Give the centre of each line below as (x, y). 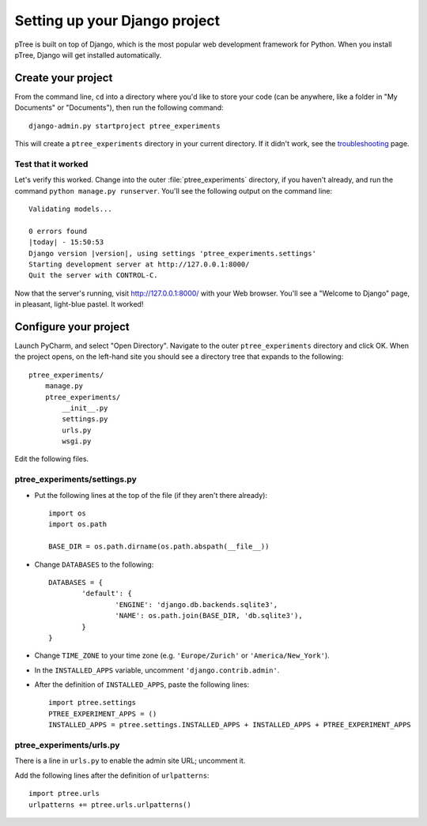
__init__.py (85, 408)
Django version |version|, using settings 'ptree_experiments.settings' (172, 253)
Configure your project (72, 327)
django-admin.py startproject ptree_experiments (125, 126)
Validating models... (70, 209)
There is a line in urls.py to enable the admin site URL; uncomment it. (130, 761)
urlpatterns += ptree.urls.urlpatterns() (110, 805)
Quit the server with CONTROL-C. (93, 275)
